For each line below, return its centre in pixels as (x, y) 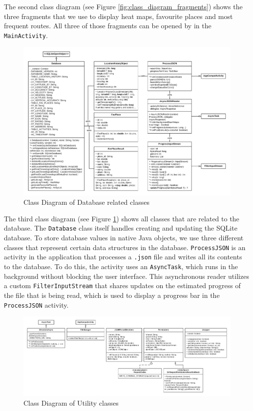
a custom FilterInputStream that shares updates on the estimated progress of (122, 285)
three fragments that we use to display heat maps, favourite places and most (118, 16)
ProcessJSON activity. (36, 304)
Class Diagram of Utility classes (71, 403)
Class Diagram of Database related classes (86, 202)
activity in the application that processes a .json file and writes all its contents (123, 257)
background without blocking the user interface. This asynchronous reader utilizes (126, 276)
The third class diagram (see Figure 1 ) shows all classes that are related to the (122, 218)
